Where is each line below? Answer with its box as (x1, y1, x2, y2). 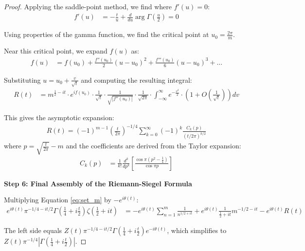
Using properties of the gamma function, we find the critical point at (4, 29, 209, 39)
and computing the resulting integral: (81, 74, 192, 85)
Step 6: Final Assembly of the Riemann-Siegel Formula (4, 178, 192, 188)
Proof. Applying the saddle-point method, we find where (4, 1, 172, 11)
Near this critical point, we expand (4, 45, 108, 55)
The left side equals (4, 225, 62, 235)
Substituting (4, 74, 41, 85)
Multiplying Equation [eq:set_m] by (4, 195, 111, 205)
